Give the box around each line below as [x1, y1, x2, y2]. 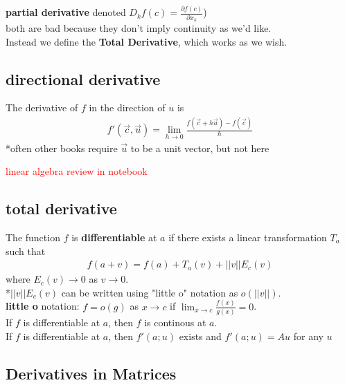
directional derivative [6, 68, 161, 89]
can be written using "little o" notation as [61, 285, 238, 299]
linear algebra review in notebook [6, 164, 148, 178]
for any [293, 328, 324, 343]
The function [6, 230, 60, 245]
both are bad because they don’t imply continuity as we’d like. [6, 21, 272, 35]
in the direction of [89, 100, 166, 115]
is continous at [144, 315, 206, 330]
